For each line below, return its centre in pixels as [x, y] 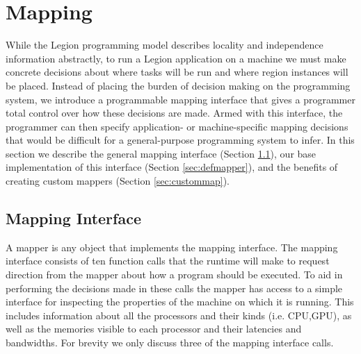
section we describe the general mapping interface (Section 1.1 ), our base [161, 153]
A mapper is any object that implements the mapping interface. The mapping [172, 247]
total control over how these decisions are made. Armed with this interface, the [174, 113]
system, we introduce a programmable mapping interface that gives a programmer [180, 99]
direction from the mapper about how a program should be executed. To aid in [174, 275]
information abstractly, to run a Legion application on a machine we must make [176, 58]
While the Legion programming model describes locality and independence [165, 45]
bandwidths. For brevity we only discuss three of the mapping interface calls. [170, 343]
